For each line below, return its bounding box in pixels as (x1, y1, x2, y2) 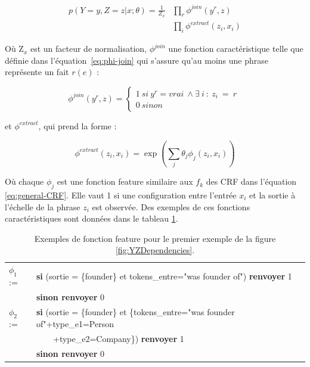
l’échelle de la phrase (5, 200, 80, 213)
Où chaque (5, 175, 44, 188)
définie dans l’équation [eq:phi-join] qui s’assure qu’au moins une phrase (5, 54, 269, 66)
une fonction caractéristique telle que (168, 42, 303, 55)
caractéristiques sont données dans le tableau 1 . (5, 212, 178, 225)
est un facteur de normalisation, (30, 42, 147, 55)
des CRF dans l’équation (206, 175, 297, 188)
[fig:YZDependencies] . (115, 244, 195, 256)
